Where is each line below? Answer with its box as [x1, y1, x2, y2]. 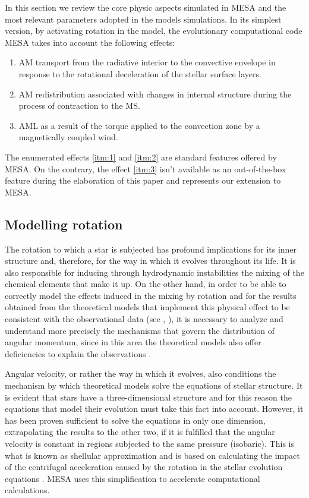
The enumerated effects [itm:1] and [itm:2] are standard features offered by [5, 150, 277, 163]
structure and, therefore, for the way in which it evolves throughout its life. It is [5, 254, 296, 267]
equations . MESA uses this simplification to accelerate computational [5, 472, 260, 484]
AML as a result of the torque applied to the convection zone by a [18, 119, 260, 131]
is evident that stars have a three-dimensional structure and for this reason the [5, 390, 292, 403]
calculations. [5, 484, 50, 496]
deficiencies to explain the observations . [5, 347, 152, 360]
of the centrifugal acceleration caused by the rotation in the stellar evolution [5, 461, 283, 473]
